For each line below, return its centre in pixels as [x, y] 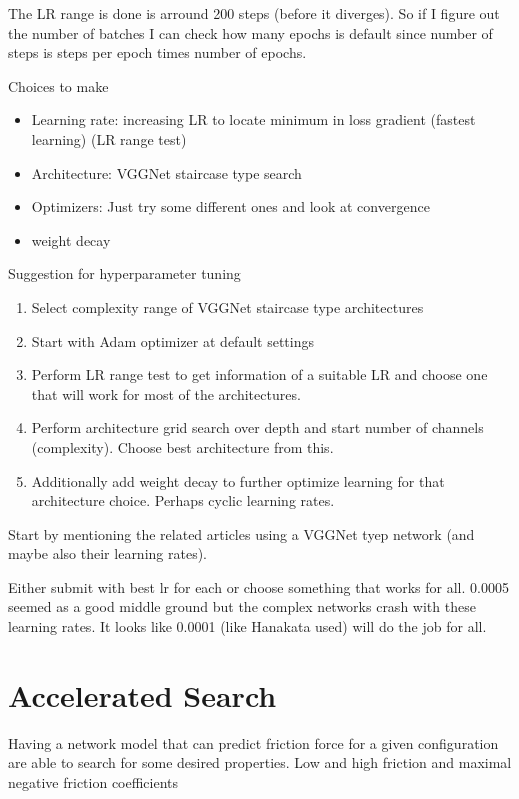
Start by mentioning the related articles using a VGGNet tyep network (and [241, 533]
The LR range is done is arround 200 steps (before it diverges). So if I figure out [254, 13]
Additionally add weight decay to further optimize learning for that [238, 480]
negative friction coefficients [93, 781]
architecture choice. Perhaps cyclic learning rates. [183, 500]
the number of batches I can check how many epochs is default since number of [250, 32]
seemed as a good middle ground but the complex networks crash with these [242, 606]
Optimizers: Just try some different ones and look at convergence [230, 206]
